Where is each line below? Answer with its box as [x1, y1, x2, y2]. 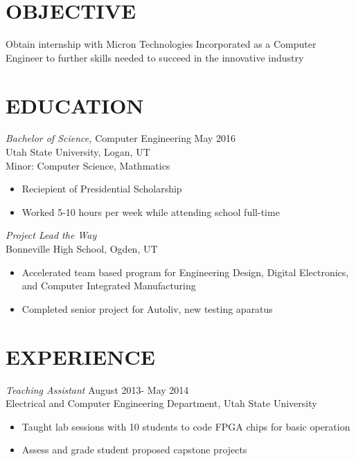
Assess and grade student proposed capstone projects [21, 442, 247, 457]
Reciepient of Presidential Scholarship [21, 181, 182, 196]
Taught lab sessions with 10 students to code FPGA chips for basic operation [21, 419, 350, 433]
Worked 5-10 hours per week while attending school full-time [21, 204, 280, 219]
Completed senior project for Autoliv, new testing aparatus [21, 301, 273, 316]
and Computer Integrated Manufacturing [21, 278, 196, 293]
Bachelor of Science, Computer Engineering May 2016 [6, 131, 236, 145]
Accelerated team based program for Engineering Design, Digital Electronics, [21, 264, 349, 279]
